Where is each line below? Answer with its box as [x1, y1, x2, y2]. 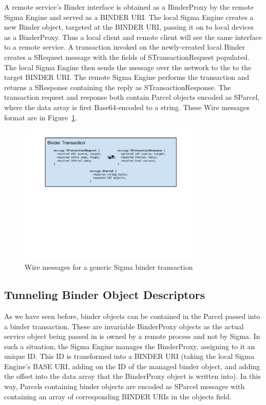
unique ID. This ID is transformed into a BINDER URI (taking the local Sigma [4, 351, 254, 361]
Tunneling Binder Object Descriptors [4, 287, 205, 303]
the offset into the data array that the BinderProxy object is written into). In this [4, 371, 261, 381]
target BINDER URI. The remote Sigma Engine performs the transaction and [4, 72, 250, 82]
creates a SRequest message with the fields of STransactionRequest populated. [4, 51, 250, 62]
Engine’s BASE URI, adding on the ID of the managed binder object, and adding [4, 360, 260, 371]
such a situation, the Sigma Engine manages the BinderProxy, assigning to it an [4, 340, 255, 351]
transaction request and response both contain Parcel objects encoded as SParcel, [4, 92, 260, 102]
